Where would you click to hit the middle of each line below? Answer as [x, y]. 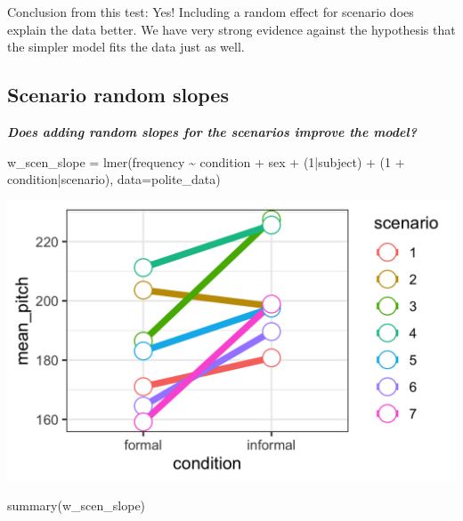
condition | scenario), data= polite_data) [114, 179]
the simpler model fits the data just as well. [126, 47]
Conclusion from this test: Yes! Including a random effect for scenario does [211, 12]
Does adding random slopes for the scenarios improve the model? [212, 131]
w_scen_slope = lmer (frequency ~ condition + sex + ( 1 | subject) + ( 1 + [206, 161]
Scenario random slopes [118, 95]
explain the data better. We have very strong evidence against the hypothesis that [231, 29]
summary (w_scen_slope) [77, 505]
